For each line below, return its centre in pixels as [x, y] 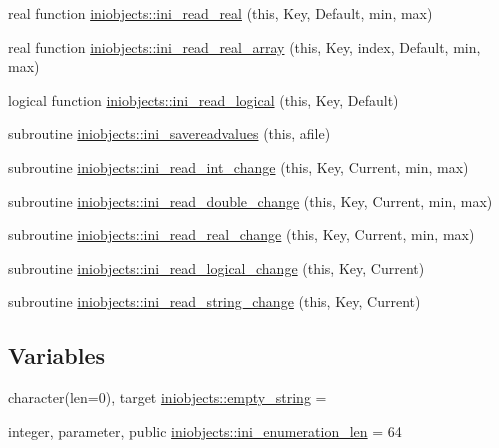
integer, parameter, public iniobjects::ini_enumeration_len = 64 [205, 430]
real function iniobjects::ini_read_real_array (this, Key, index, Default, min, [244, 46]
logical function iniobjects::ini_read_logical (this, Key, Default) [203, 99]
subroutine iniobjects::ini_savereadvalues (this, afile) [169, 133]
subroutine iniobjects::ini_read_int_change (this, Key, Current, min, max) [238, 166]
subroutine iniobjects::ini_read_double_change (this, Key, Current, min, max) [250, 200]
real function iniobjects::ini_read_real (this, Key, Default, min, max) [220, 13]
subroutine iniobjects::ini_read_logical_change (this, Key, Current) [216, 267]
